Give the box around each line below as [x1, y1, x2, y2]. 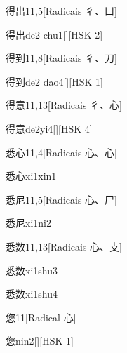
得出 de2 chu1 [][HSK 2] [6, 27, 103, 41]
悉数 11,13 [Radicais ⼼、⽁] [6, 239, 122, 253]
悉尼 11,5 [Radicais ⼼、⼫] [6, 192, 117, 206]
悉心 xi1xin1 [6, 168, 57, 183]
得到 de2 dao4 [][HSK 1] [6, 74, 103, 88]
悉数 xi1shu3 [6, 262, 58, 277]
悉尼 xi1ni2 [6, 215, 51, 230]
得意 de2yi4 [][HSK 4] [6, 121, 93, 135]
